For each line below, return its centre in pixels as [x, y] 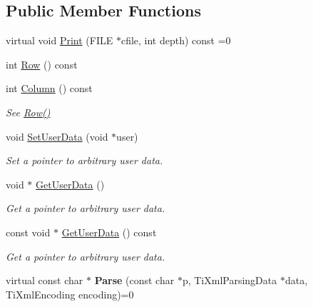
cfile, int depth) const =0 [176, 40]
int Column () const [49, 88]
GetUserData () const [109, 232]
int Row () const [42, 64]
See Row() [28, 112]
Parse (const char [134, 280]
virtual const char [45, 280]
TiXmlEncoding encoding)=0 [70, 294]
